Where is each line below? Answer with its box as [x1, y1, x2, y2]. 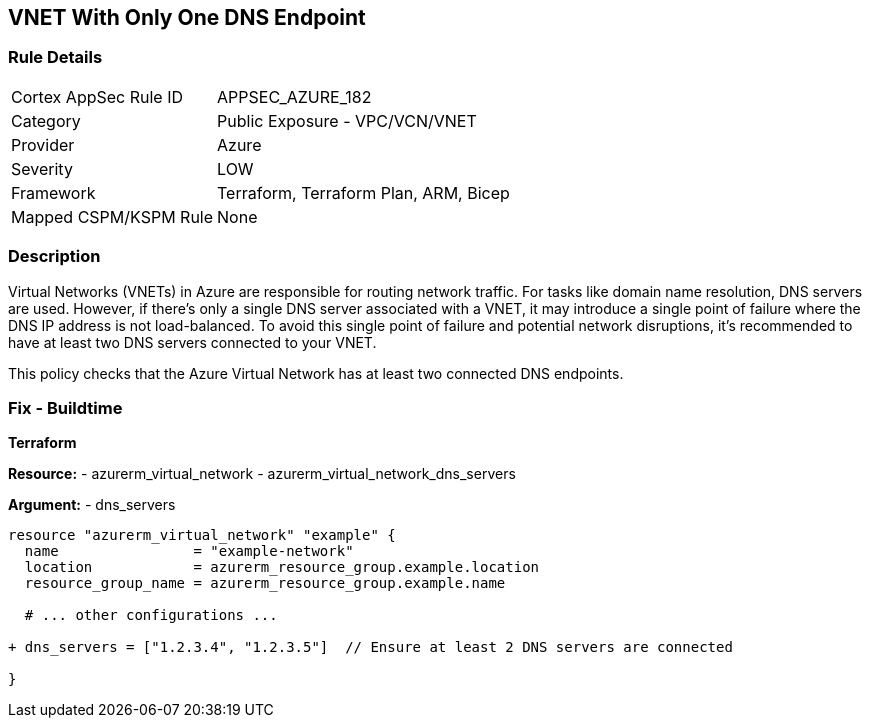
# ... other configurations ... [24, 607, 278, 624]
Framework [11, 182, 96, 203]
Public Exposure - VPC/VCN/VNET [217, 110, 477, 131]
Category [11, 110, 81, 131]
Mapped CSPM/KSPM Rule [11, 206, 214, 227]
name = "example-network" [24, 543, 354, 560]
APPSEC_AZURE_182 [217, 86, 372, 107]
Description [8, 246, 101, 267]
